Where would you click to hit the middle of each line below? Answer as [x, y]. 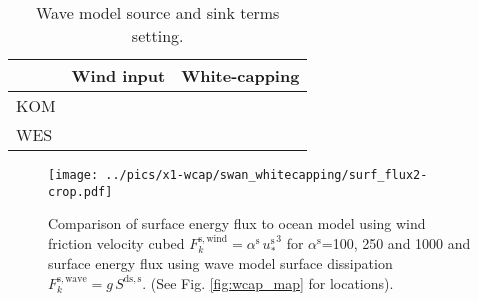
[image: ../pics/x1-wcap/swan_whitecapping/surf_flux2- [238, 175]
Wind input [118, 75]
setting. [157, 35]
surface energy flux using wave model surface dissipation [220, 263]
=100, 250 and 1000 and [396, 242]
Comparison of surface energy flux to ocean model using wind [237, 223]
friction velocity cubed [116, 242]
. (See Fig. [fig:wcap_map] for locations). [268, 282]
